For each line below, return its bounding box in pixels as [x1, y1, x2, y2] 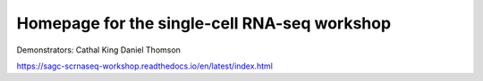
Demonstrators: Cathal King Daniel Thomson [16, 45, 181, 55]
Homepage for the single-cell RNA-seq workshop [16, 13, 392, 33]
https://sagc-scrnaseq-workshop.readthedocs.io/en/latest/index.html [16, 61, 273, 71]
